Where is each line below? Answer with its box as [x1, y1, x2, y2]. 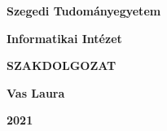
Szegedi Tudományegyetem [7, 2, 161, 19]
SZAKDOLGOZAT [7, 57, 116, 74]
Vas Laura [7, 84, 65, 101]
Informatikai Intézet [7, 29, 122, 46]
